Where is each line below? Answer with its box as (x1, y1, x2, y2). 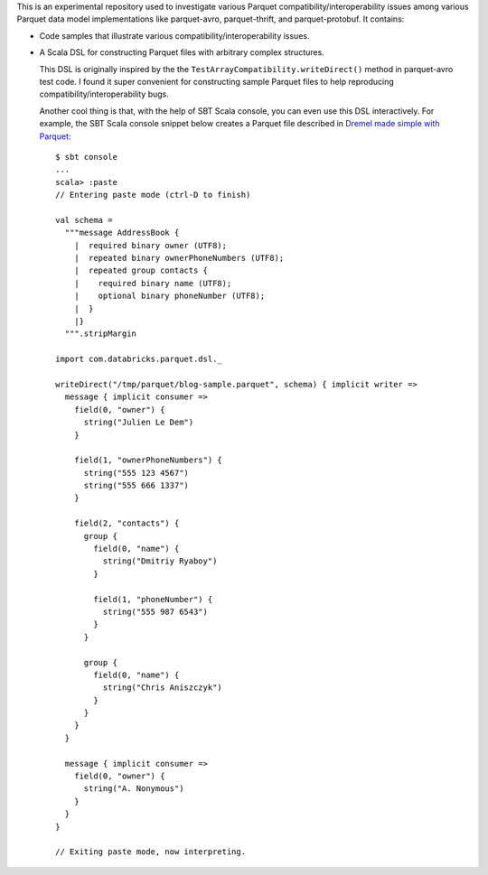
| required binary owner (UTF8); (73, 240, 228, 250)
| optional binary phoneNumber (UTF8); (73, 291, 266, 302)
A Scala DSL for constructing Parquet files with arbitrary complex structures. (39, 47, 324, 58)
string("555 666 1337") (83, 480, 190, 491)
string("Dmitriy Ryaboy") (102, 556, 218, 566)
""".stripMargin (64, 329, 137, 339)
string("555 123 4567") (83, 468, 190, 478)
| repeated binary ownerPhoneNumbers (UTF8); (73, 253, 285, 264)
